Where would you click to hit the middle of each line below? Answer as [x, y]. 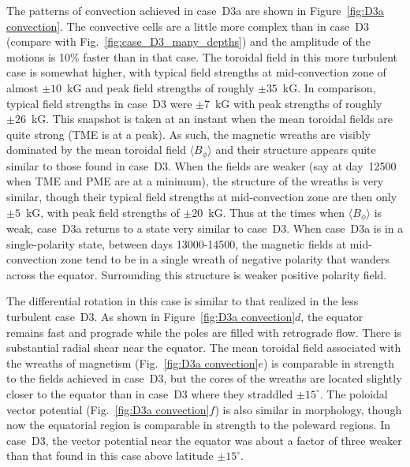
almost [22, 87]
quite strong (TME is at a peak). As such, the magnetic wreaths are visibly [188, 134]
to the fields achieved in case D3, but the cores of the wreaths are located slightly [204, 378]
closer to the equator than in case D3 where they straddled [150, 393]
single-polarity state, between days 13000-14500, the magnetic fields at [177, 243]
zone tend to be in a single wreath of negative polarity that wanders [225, 259]
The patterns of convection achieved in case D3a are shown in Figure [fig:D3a [195, 10]
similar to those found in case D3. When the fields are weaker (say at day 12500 [201, 165]
